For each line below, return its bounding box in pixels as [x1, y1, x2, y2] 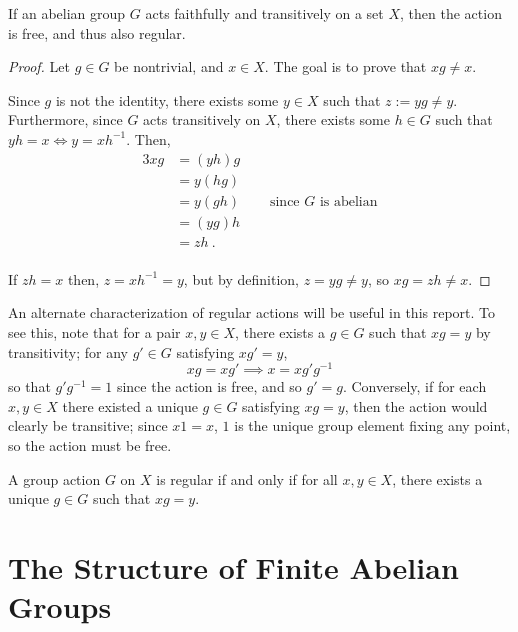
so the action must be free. [8, 434, 172, 455]
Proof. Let [8, 56, 70, 77]
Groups [8, 586, 112, 627]
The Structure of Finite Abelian [8, 546, 459, 587]
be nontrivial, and [114, 56, 224, 77]
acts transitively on [143, 109, 261, 130]
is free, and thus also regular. [8, 22, 186, 43]
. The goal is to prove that [264, 56, 427, 77]
